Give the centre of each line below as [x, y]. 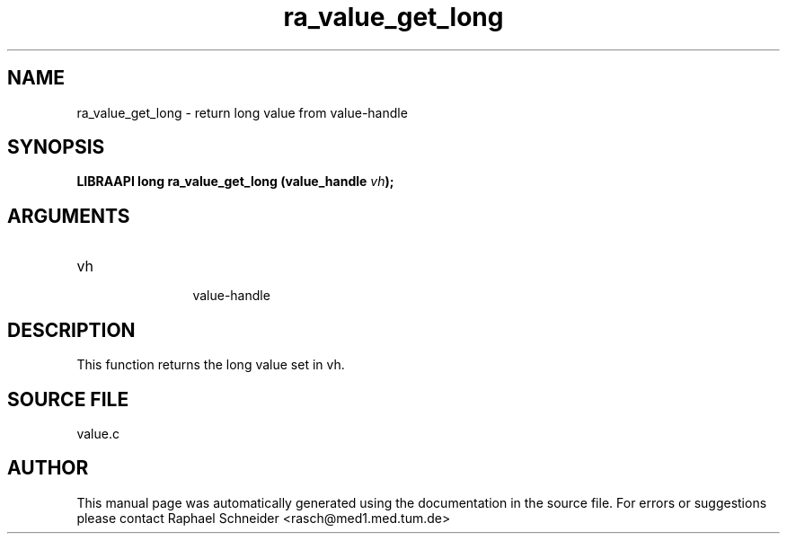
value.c [98, 433]
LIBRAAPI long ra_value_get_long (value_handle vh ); [235, 182]
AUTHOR [48, 468]
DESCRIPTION [71, 330]
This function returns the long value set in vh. [211, 365]
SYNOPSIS [56, 147]
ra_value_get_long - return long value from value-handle [242, 112]
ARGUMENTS [69, 216]
